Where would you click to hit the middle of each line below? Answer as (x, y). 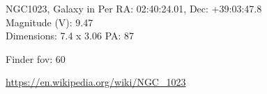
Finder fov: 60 (36, 58)
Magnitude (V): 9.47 (49, 22)
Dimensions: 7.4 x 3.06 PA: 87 (70, 36)
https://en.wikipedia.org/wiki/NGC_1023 (96, 82)
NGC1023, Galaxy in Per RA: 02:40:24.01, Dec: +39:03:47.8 (134, 8)
